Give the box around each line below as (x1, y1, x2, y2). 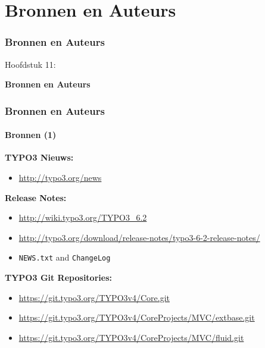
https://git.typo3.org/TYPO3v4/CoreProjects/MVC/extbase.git (18, 311, 255, 324)
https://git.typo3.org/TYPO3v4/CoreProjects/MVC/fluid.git (18, 331, 244, 343)
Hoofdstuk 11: (5, 58, 56, 70)
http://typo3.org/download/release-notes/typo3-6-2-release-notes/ (18, 231, 260, 243)
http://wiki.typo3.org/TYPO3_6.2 (18, 211, 147, 224)
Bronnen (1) (5, 128, 57, 141)
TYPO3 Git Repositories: (5, 271, 112, 284)
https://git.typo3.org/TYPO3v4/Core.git (18, 291, 170, 303)
